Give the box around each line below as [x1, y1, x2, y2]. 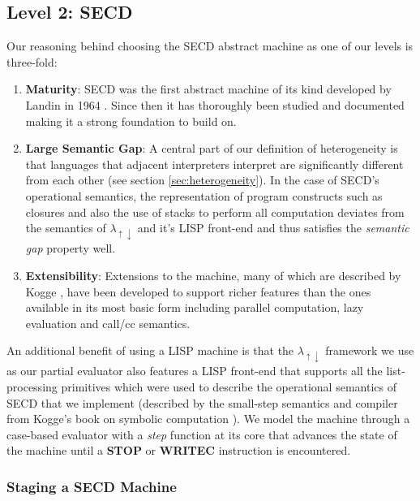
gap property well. [25, 240, 116, 257]
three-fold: [6, 53, 58, 70]
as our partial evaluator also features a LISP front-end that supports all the [6, 362, 383, 379]
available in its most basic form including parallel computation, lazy [25, 299, 364, 316]
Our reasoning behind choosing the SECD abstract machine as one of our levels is [6, 37, 414, 54]
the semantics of [25, 219, 106, 236]
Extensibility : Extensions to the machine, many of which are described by [25, 266, 401, 283]
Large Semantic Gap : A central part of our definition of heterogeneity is [25, 140, 398, 157]
